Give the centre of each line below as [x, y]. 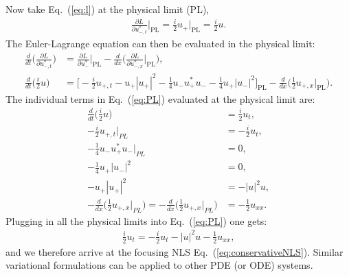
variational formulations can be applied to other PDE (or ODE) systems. [159, 265]
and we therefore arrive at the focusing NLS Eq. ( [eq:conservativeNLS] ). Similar [174, 251]
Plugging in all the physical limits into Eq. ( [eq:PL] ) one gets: [136, 220]
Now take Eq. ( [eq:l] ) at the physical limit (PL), [108, 9]
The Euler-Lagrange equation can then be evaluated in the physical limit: [160, 44]
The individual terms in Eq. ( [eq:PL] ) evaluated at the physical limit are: [160, 98]
